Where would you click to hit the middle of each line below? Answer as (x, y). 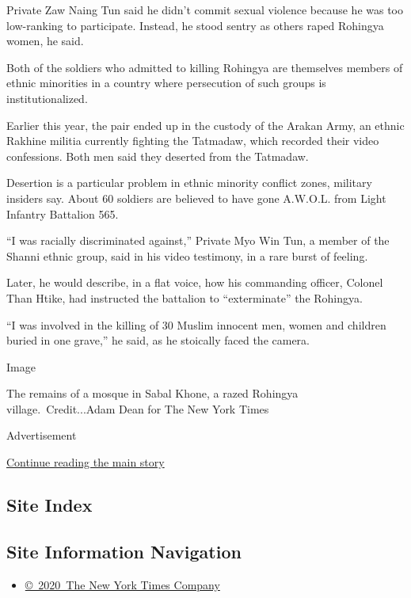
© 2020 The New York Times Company (122, 584)
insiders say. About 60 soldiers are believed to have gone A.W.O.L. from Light (196, 198)
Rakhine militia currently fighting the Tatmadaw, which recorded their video (193, 141)
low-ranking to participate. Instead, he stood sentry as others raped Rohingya (195, 25)
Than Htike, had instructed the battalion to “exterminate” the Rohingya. (185, 297)
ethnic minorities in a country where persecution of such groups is (166, 83)
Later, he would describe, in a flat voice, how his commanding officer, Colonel (195, 282)
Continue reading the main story (86, 462)
